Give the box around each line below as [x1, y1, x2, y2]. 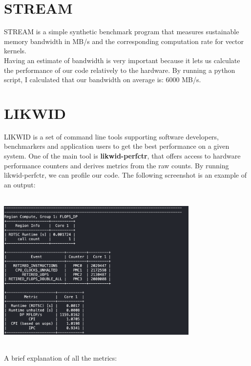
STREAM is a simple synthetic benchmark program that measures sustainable [4, 26, 239, 37]
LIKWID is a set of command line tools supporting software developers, [4, 131, 219, 141]
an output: [4, 179, 36, 189]
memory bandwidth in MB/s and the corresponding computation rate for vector [4, 36, 244, 46]
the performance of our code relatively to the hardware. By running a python [4, 65, 235, 75]
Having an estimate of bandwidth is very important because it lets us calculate [4, 55, 240, 65]
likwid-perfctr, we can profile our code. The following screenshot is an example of [4, 170, 247, 180]
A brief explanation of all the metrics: [4, 353, 117, 363]
